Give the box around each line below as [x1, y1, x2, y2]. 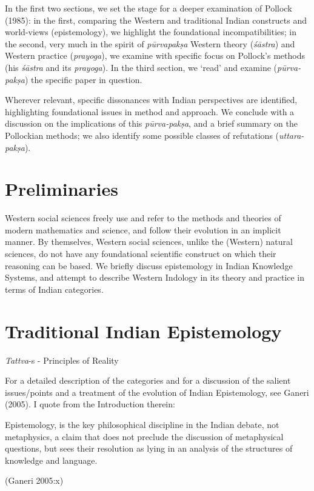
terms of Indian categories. [5, 282, 104, 295]
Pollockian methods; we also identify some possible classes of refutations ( [5, 129, 279, 141]
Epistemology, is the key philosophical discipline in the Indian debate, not [5, 418, 279, 430]
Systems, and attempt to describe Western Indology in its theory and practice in [5, 271, 305, 284]
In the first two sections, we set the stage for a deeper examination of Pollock [5, 2, 292, 14]
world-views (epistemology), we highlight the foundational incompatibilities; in [5, 25, 296, 38]
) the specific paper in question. [24, 73, 142, 85]
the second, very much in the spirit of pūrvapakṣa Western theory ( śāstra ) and [5, 37, 295, 50]
